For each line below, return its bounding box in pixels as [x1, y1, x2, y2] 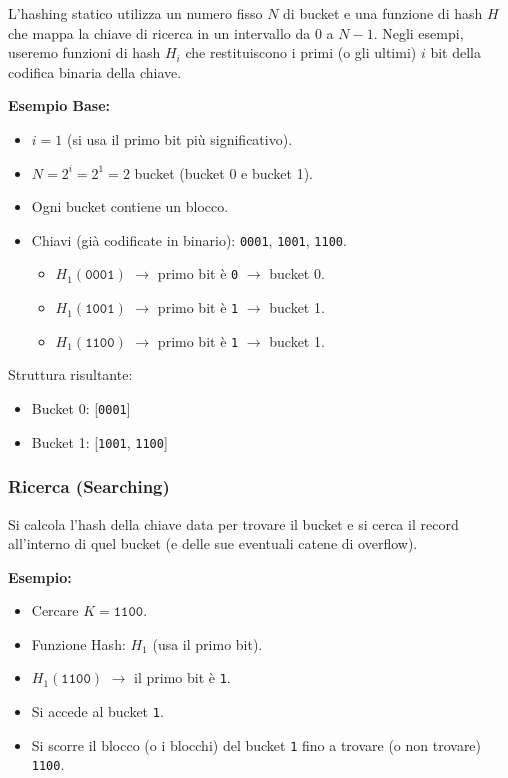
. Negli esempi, [373, 22, 464, 43]
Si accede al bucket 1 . [31, 701, 164, 722]
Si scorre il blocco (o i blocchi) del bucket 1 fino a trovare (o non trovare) [31, 734, 482, 755]
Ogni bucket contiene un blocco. [31, 196, 229, 217]
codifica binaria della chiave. [8, 61, 182, 82]
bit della [430, 42, 481, 63]
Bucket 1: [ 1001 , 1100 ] [31, 431, 168, 452]
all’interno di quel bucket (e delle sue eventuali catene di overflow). [8, 533, 418, 554]
